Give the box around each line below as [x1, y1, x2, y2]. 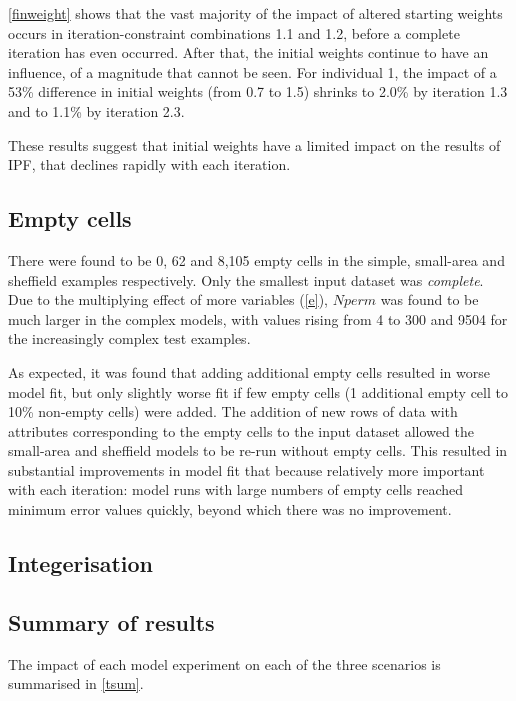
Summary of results [8, 606, 215, 637]
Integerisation [8, 548, 154, 579]
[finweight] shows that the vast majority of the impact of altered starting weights [8, 3, 503, 23]
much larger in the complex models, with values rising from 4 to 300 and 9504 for [8, 308, 508, 329]
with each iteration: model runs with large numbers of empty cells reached [8, 479, 464, 500]
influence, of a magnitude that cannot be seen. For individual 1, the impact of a [8, 61, 497, 82]
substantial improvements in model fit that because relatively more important [8, 459, 485, 480]
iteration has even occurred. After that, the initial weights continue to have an [8, 42, 489, 63]
